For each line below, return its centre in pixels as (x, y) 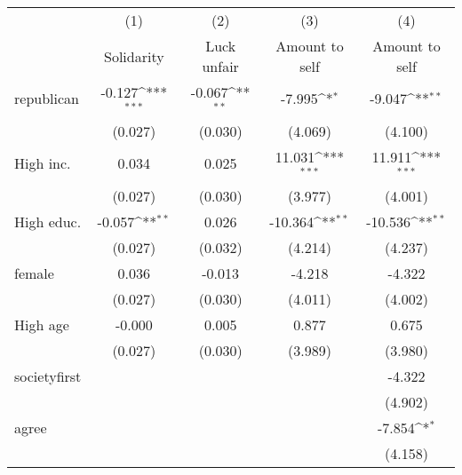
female (34, 273)
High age (42, 324)
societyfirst (48, 376)
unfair (220, 66)
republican (47, 99)
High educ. (48, 221)
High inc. (43, 163)
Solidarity (134, 56)
